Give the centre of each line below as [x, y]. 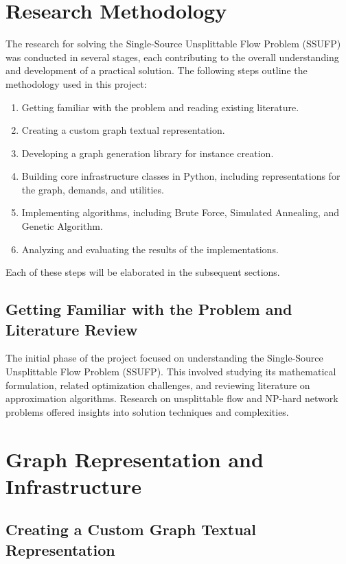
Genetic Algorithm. [62, 226]
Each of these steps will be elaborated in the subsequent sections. [143, 272]
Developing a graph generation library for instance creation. [148, 153]
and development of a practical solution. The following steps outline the [157, 70]
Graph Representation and [135, 459]
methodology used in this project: [76, 83]
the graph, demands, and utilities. [93, 189]
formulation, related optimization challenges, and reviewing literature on [158, 385]
